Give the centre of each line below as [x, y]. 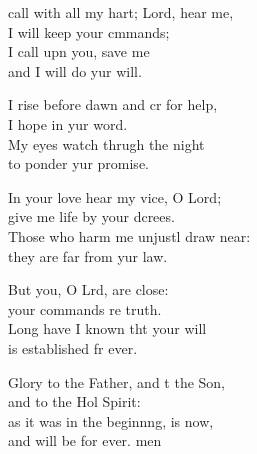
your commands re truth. [85, 308]
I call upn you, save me [79, 51]
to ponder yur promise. [78, 163]
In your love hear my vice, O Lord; [115, 196]
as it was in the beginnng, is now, [111, 420]
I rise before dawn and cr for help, [113, 104]
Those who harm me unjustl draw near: [129, 235]
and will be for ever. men [85, 440]
